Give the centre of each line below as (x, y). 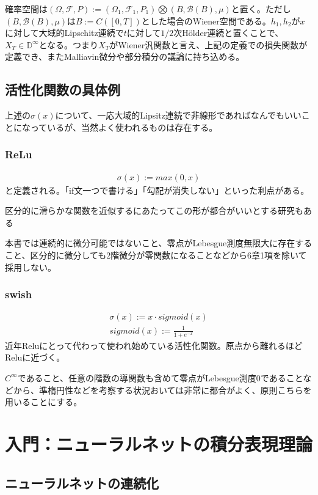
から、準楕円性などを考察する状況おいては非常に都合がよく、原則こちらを (162, 390)
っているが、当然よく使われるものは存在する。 (124, 127)
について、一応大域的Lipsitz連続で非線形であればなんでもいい (178, 115)
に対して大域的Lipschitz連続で (64, 33)
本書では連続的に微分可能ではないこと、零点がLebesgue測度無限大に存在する (159, 243)
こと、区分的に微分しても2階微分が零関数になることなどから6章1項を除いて (156, 255)
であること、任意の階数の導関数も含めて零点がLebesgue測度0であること (160, 377)
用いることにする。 (44, 402)
